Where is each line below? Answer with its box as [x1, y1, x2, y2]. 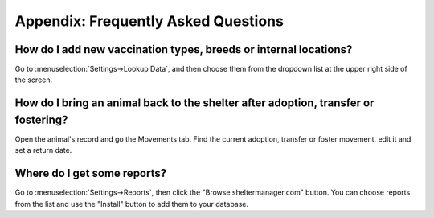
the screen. [14, 75, 53, 84]
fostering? [14, 113, 68, 126]
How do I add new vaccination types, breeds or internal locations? [14, 43, 353, 56]
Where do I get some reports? [14, 167, 167, 180]
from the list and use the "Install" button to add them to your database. [14, 199, 249, 208]
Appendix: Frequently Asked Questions [14, 12, 285, 30]
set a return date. [14, 146, 72, 155]
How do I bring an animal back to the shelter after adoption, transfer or [14, 97, 375, 110]
